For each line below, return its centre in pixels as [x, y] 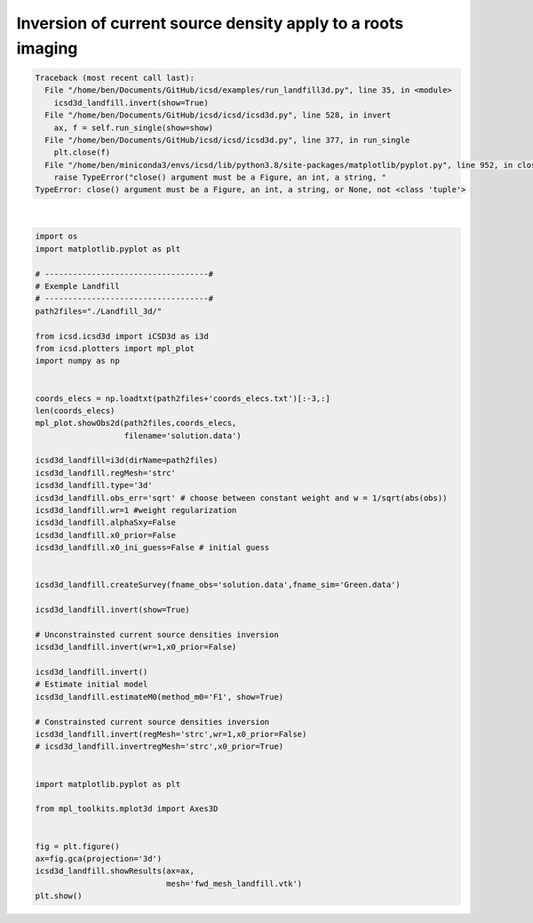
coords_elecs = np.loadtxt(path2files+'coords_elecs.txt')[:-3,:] [183, 398]
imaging [47, 48]
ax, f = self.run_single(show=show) [133, 128]
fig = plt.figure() [77, 846]
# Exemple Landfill [77, 286]
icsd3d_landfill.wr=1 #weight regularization [136, 510]
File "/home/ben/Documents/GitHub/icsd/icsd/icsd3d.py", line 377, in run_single [227, 140]
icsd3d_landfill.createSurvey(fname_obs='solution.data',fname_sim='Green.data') [218, 585]
